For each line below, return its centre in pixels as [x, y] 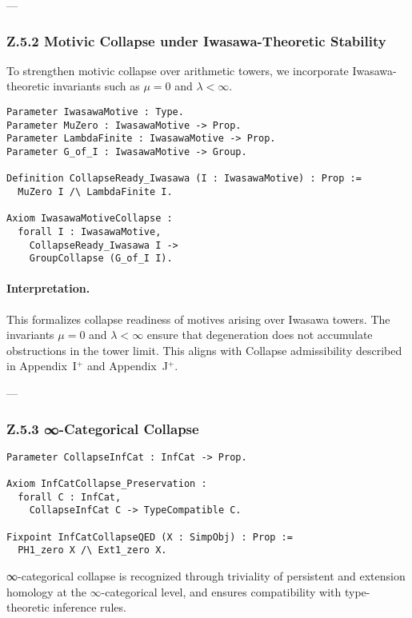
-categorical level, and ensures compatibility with [221, 591]
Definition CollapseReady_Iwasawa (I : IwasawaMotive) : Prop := [184, 179]
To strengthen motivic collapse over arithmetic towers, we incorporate [178, 70]
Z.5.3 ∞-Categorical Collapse [103, 428]
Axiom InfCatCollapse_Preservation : [107, 484]
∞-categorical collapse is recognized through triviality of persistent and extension [206, 576]
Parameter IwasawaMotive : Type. [95, 112]
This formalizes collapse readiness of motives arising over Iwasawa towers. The [198, 319]
